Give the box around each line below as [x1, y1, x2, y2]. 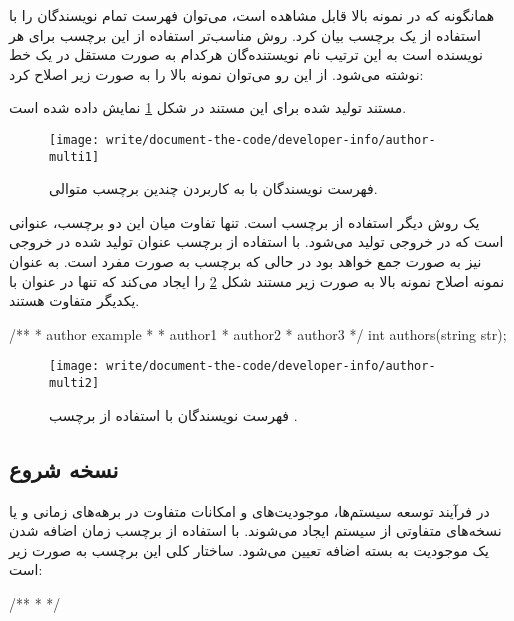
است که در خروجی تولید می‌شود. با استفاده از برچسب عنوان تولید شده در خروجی [9, 231, 504, 252]
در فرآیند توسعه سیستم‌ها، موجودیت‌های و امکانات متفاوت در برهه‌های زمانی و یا [9, 500, 490, 521]
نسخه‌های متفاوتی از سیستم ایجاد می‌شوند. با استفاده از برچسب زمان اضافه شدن [9, 520, 502, 541]
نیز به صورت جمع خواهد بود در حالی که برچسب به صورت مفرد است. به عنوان [9, 251, 482, 272]
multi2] [49, 376, 100, 391]
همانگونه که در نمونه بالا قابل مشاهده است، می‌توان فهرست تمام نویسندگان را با [9, 5, 495, 25]
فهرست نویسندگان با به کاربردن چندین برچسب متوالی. [49, 178, 378, 199]
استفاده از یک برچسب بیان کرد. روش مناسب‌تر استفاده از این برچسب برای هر [9, 24, 481, 45]
